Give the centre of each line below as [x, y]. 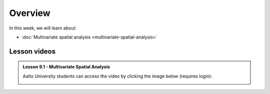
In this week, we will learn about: [43, 28]
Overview [30, 13]
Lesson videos [32, 51]
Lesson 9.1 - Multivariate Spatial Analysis [66, 67]
